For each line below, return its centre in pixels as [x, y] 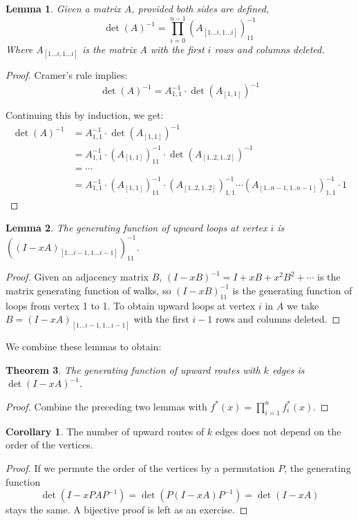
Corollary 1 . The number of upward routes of [105, 431]
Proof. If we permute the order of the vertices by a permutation [140, 467]
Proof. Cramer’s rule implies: [67, 74]
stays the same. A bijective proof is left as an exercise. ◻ [127, 510]
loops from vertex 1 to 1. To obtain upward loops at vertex [131, 305]
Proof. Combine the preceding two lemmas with [106, 406]
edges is [288, 369]
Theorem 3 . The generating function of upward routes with [133, 369]
